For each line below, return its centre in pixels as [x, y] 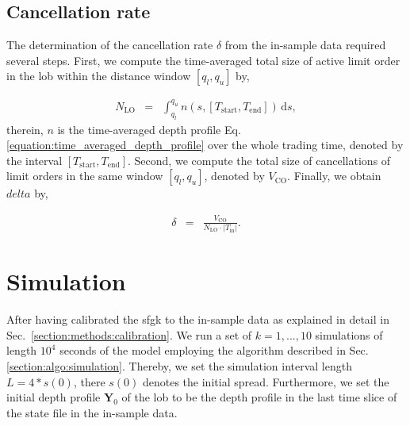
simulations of [349, 334]
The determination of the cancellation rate [110, 45]
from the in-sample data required [305, 45]
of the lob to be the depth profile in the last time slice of [259, 397]
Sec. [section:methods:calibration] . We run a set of [129, 334]
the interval [34, 160]
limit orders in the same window [85, 176]
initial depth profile [54, 397]
